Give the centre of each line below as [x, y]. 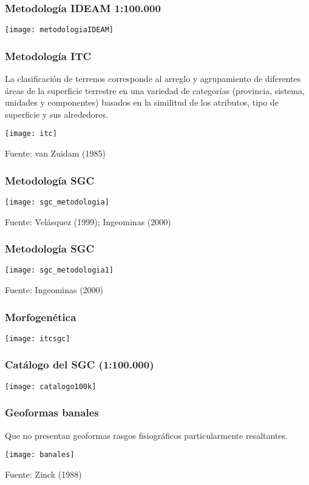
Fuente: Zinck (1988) [43, 474]
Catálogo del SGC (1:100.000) [80, 365]
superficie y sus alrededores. [56, 114]
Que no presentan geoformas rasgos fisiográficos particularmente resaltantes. [146, 435]
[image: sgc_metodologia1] [59, 270]
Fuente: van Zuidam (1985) [55, 153]
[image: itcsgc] [38, 338]
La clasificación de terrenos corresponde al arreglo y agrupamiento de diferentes [153, 79]
